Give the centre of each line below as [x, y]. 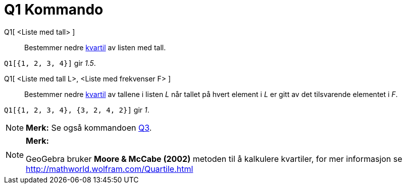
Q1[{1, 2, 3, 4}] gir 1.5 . [50, 63]
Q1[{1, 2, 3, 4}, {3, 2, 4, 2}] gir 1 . [77, 110]
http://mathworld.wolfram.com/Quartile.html [110, 169]
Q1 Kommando [54, 10]
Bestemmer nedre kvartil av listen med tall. [95, 47]
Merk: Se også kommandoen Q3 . [89, 127]
